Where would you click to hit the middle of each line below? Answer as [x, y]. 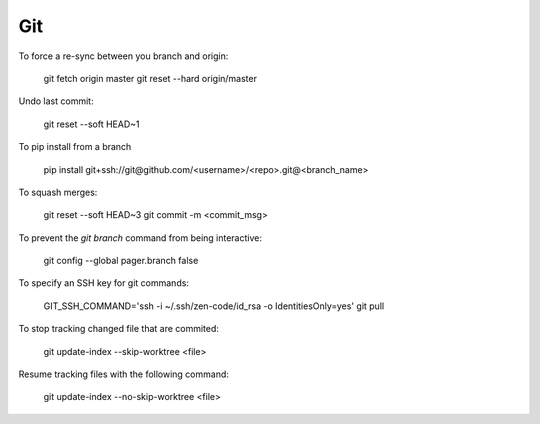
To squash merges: [58, 192]
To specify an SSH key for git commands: [104, 283]
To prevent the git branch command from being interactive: [140, 237]
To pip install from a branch [75, 147]
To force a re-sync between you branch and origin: [123, 56]
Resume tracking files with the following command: [124, 374]
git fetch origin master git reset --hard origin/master [150, 78]
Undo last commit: [56, 101]
